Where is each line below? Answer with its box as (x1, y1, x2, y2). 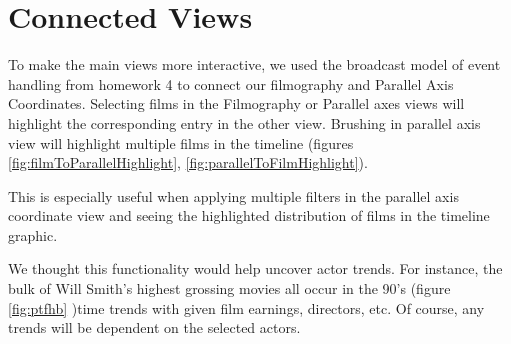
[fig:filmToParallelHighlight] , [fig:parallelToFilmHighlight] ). (8, 152, 368, 173)
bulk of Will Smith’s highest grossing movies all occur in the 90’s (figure (8, 278, 451, 299)
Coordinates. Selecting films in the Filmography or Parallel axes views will (8, 93, 465, 114)
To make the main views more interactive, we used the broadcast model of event (8, 54, 501, 75)
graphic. (8, 224, 58, 245)
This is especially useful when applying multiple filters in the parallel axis (8, 185, 459, 206)
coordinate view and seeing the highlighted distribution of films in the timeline (8, 205, 490, 226)
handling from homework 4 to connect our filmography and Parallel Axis (8, 73, 454, 94)
